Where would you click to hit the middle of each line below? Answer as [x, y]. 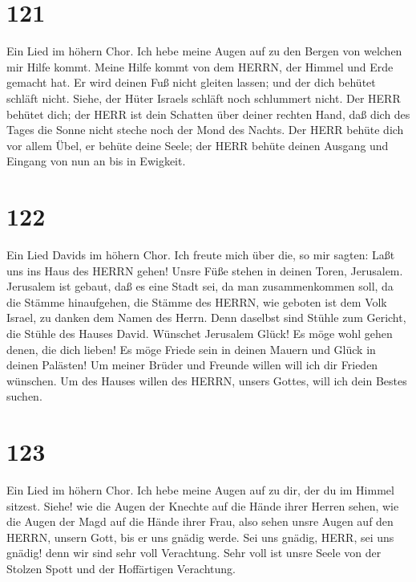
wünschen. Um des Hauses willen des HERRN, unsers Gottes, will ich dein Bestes [207, 380]
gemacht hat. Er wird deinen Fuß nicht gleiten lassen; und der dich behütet [191, 82]
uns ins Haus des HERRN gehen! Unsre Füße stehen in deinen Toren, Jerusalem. [205, 270]
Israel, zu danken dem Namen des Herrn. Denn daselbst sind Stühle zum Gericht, [206, 317]
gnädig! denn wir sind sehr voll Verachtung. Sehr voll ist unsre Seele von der [194, 553]
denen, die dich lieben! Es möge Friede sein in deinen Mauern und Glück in [191, 349]
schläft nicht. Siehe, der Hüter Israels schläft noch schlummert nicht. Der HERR [204, 98]
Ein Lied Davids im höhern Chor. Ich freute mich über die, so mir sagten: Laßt [201, 254]
